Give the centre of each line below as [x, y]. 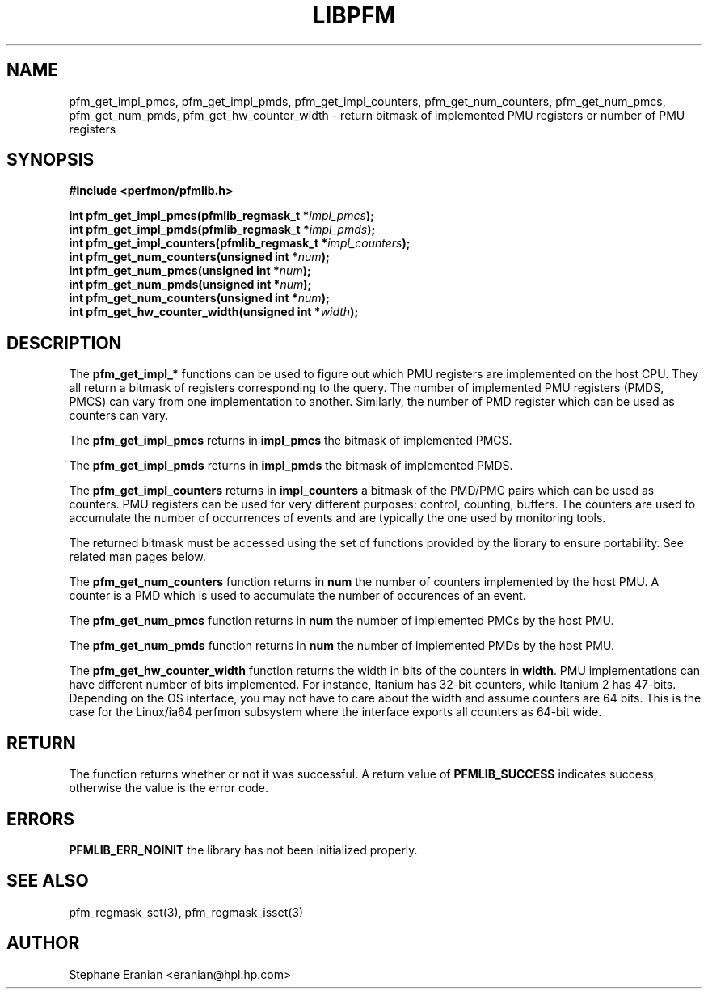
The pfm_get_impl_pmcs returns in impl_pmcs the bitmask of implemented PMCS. [291, 441]
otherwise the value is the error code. [169, 788]
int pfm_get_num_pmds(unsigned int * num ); [190, 285]
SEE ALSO [48, 881]
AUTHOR [43, 943]
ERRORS [41, 819]
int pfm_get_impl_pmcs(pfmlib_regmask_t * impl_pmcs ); [222, 216]
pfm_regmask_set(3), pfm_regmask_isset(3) [186, 912]
